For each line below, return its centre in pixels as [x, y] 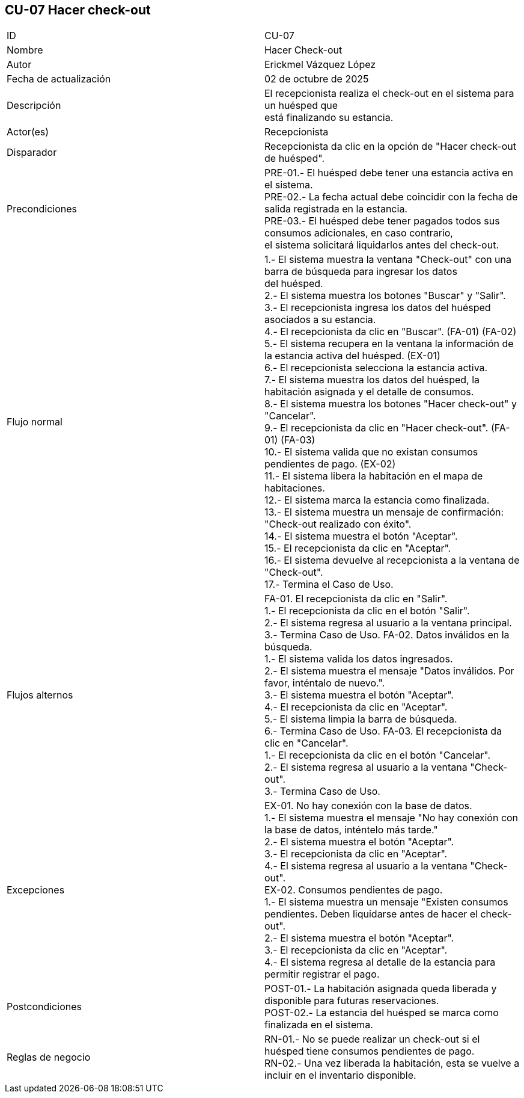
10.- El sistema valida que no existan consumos [371, 452]
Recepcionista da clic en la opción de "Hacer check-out [390, 147]
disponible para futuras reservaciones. [352, 1001]
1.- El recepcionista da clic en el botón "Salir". [367, 611]
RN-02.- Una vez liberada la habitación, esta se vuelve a [392, 1063]
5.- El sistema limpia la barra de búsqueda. [361, 719]
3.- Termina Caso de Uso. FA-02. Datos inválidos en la [387, 635]
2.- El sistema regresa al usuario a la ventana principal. [388, 623]
